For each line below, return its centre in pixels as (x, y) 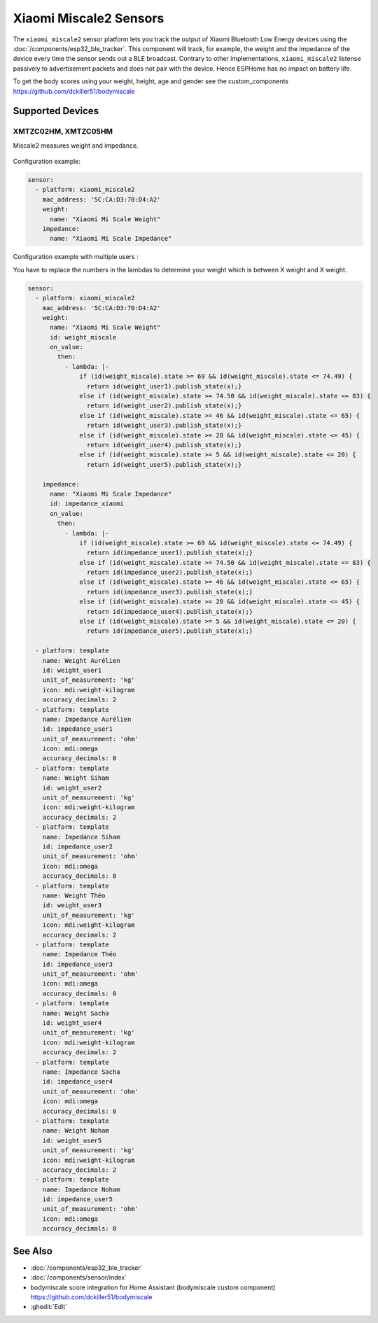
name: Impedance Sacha (81, 1072)
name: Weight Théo (74, 895)
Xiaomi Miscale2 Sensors (89, 18)
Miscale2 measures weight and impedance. (76, 145)
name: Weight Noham (76, 1131)
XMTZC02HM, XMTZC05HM (63, 132)
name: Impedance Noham (81, 1189)
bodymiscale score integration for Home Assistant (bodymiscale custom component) (153, 1287)
